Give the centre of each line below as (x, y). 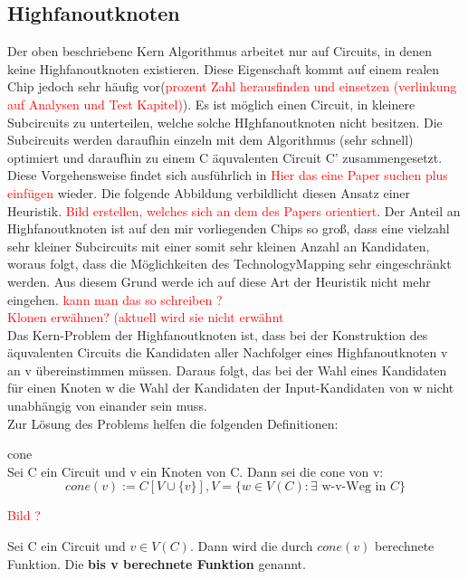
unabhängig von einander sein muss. (107, 406)
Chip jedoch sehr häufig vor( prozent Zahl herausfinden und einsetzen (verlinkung (232, 86)
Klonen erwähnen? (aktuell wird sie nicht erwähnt (146, 317)
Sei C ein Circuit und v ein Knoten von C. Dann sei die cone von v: (196, 471)
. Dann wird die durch (251, 546)
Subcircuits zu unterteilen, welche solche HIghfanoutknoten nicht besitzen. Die (225, 122)
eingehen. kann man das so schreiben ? (115, 299)
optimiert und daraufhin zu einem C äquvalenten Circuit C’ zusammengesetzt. (225, 157)
